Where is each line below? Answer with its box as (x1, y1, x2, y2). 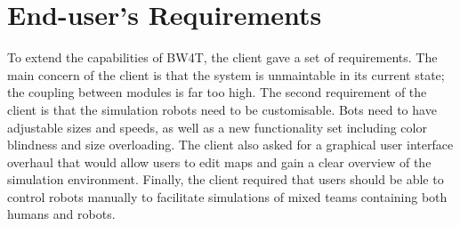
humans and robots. (7, 205, 116, 223)
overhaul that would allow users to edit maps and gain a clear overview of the (7, 152, 432, 171)
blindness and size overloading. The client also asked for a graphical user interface (7, 135, 454, 154)
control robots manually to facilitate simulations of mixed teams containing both (7, 187, 448, 206)
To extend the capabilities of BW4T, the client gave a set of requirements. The (7, 48, 438, 67)
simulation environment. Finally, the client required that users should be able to (7, 170, 444, 189)
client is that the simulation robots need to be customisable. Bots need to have (7, 100, 437, 118)
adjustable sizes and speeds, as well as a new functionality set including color (7, 117, 427, 136)
